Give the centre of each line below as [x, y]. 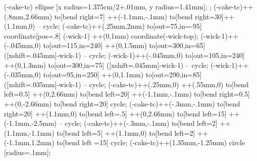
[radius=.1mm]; [27, 152]
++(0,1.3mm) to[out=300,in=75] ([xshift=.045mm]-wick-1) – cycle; [106, 65]
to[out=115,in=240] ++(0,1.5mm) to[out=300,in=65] [124, 45]
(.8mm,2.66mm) [28, 16]
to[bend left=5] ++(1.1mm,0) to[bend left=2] [126, 133]
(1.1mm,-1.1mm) [29, 133]
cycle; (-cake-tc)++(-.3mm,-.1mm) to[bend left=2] [141, 123]
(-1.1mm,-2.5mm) [30, 123]
